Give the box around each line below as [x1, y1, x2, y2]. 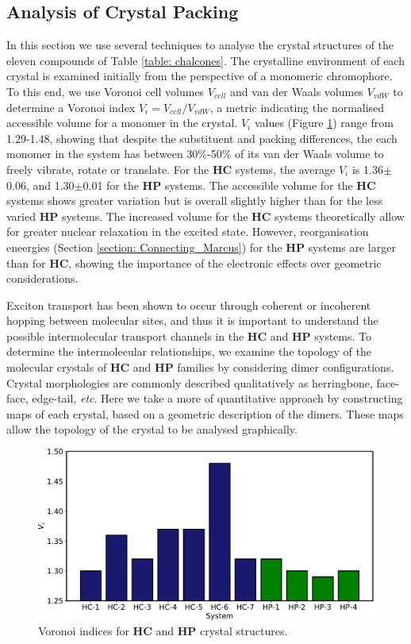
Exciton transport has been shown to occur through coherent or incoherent [6, 296, 371, 313]
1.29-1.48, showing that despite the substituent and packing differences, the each [6, 129, 398, 146]
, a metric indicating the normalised [209, 98, 385, 115]
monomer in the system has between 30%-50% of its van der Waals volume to [6, 145, 384, 162]
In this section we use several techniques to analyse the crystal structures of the [6, 37, 394, 53]
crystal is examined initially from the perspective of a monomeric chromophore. [6, 67, 393, 84]
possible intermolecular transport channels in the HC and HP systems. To [6, 327, 372, 344]
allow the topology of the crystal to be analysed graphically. [6, 421, 298, 438]
